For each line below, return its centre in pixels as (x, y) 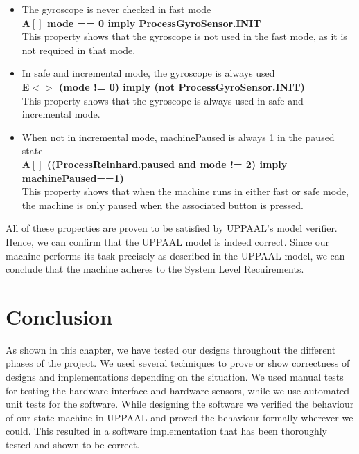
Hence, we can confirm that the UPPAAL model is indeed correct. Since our (168, 241)
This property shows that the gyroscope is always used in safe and (163, 100)
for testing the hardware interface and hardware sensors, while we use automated (178, 390)
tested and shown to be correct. (73, 444)
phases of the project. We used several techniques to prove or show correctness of (178, 363)
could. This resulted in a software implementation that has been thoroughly (167, 431)
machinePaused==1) (73, 178)
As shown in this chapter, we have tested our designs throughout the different (171, 349)
